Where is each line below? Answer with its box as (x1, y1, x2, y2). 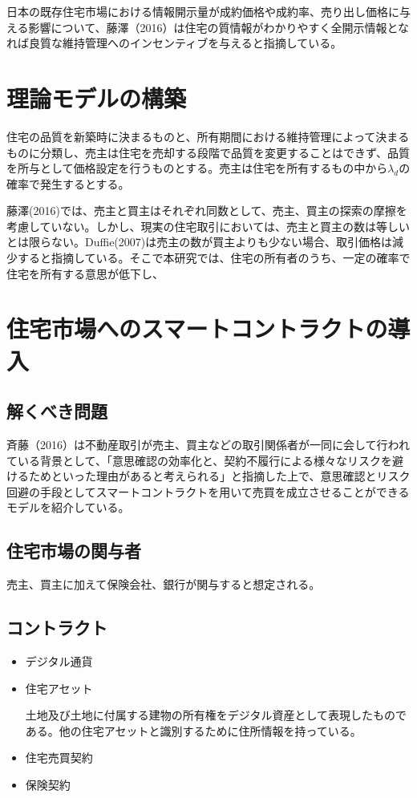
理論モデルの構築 (6, 81, 187, 114)
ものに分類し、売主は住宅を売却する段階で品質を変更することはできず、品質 (6, 144, 411, 160)
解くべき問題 (6, 399, 107, 423)
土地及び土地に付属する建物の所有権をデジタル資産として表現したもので (25, 707, 407, 723)
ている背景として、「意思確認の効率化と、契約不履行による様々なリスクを (6, 452, 392, 468)
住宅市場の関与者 (6, 538, 141, 563)
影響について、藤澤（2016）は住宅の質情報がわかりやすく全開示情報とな (28, 18, 410, 35)
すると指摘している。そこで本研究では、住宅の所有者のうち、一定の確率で (17, 249, 411, 266)
